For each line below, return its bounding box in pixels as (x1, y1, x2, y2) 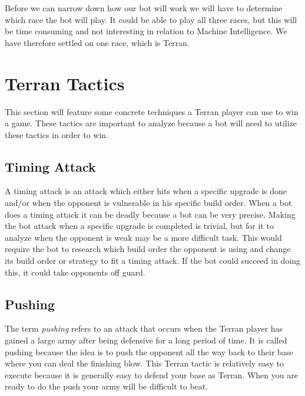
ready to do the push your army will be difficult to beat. (5, 380, 208, 392)
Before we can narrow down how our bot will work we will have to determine (5, 2, 283, 14)
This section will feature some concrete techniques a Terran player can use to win (5, 105, 299, 117)
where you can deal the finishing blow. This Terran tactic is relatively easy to (5, 357, 284, 369)
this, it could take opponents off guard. (5, 266, 145, 278)
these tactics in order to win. (5, 128, 108, 140)
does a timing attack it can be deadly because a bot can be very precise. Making (5, 208, 296, 220)
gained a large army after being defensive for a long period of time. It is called (5, 334, 287, 346)
